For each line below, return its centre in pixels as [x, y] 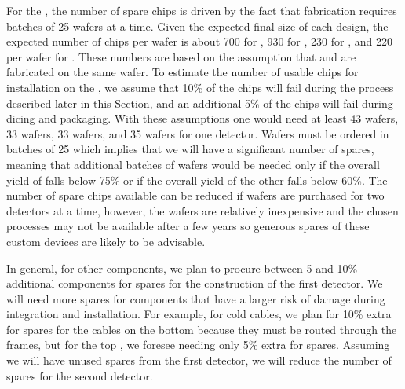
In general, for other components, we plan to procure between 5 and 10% [182, 268]
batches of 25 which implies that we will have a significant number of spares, [190, 149]
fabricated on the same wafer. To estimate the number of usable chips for [182, 72]
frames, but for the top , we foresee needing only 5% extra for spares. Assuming [198, 345]
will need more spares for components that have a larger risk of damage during [196, 298]
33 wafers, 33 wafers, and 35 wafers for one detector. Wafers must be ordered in [198, 133]
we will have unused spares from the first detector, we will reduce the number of [199, 360]
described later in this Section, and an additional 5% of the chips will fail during [200, 103]
